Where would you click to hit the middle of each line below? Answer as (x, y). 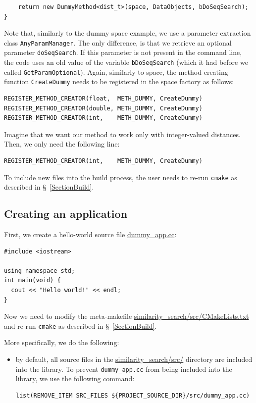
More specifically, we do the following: (62, 342)
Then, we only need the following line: (62, 144)
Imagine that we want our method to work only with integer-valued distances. (122, 134)
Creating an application (66, 214)
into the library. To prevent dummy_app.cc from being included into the (124, 369)
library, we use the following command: (75, 378)
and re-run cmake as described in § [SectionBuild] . (80, 326)
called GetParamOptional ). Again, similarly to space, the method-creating (116, 72)
